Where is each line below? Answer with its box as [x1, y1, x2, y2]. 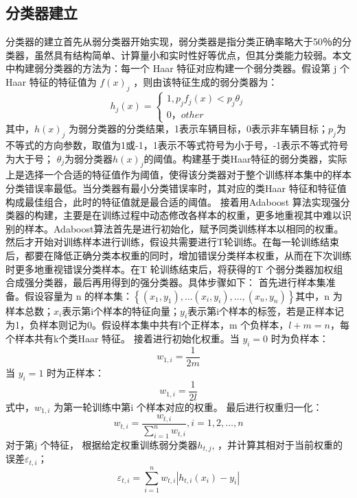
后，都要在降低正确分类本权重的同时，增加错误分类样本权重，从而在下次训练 [5, 248, 352, 262]
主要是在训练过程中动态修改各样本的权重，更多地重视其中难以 [62, 208, 342, 222]
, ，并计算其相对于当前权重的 [211, 437, 343, 451]
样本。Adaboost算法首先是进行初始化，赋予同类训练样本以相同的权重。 [24, 221, 344, 235]
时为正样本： [47, 365, 105, 379]
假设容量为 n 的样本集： [24, 288, 133, 303]
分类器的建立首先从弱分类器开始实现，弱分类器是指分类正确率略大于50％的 [5, 34, 342, 49]
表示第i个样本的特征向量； [62, 303, 181, 318]
